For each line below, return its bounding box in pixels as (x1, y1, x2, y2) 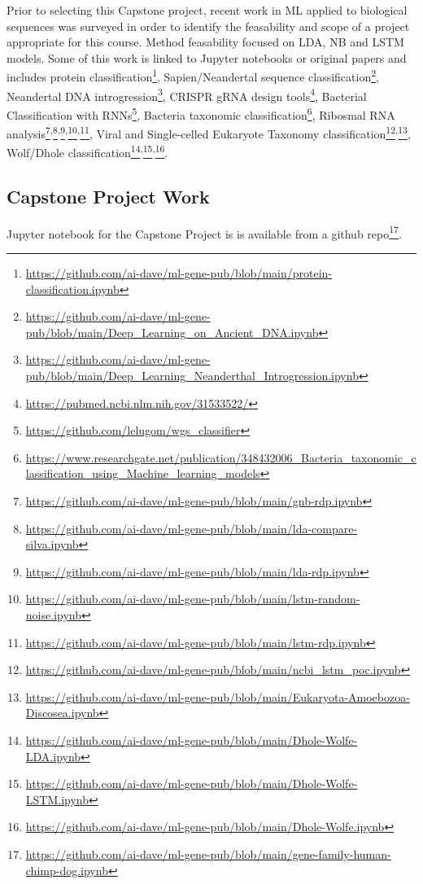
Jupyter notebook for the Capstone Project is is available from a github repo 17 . (7, 222, 402, 242)
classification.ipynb (25, 280, 120, 297)
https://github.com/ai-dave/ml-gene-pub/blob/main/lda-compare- (25, 519, 358, 536)
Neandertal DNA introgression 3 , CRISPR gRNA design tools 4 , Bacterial (7, 85, 367, 104)
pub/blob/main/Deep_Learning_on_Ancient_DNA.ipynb (25, 323, 319, 340)
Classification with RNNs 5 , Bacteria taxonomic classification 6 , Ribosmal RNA (7, 103, 395, 123)
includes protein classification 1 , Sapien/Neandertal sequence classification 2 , (7, 66, 379, 85)
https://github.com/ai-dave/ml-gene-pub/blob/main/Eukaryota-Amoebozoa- (25, 688, 410, 705)
